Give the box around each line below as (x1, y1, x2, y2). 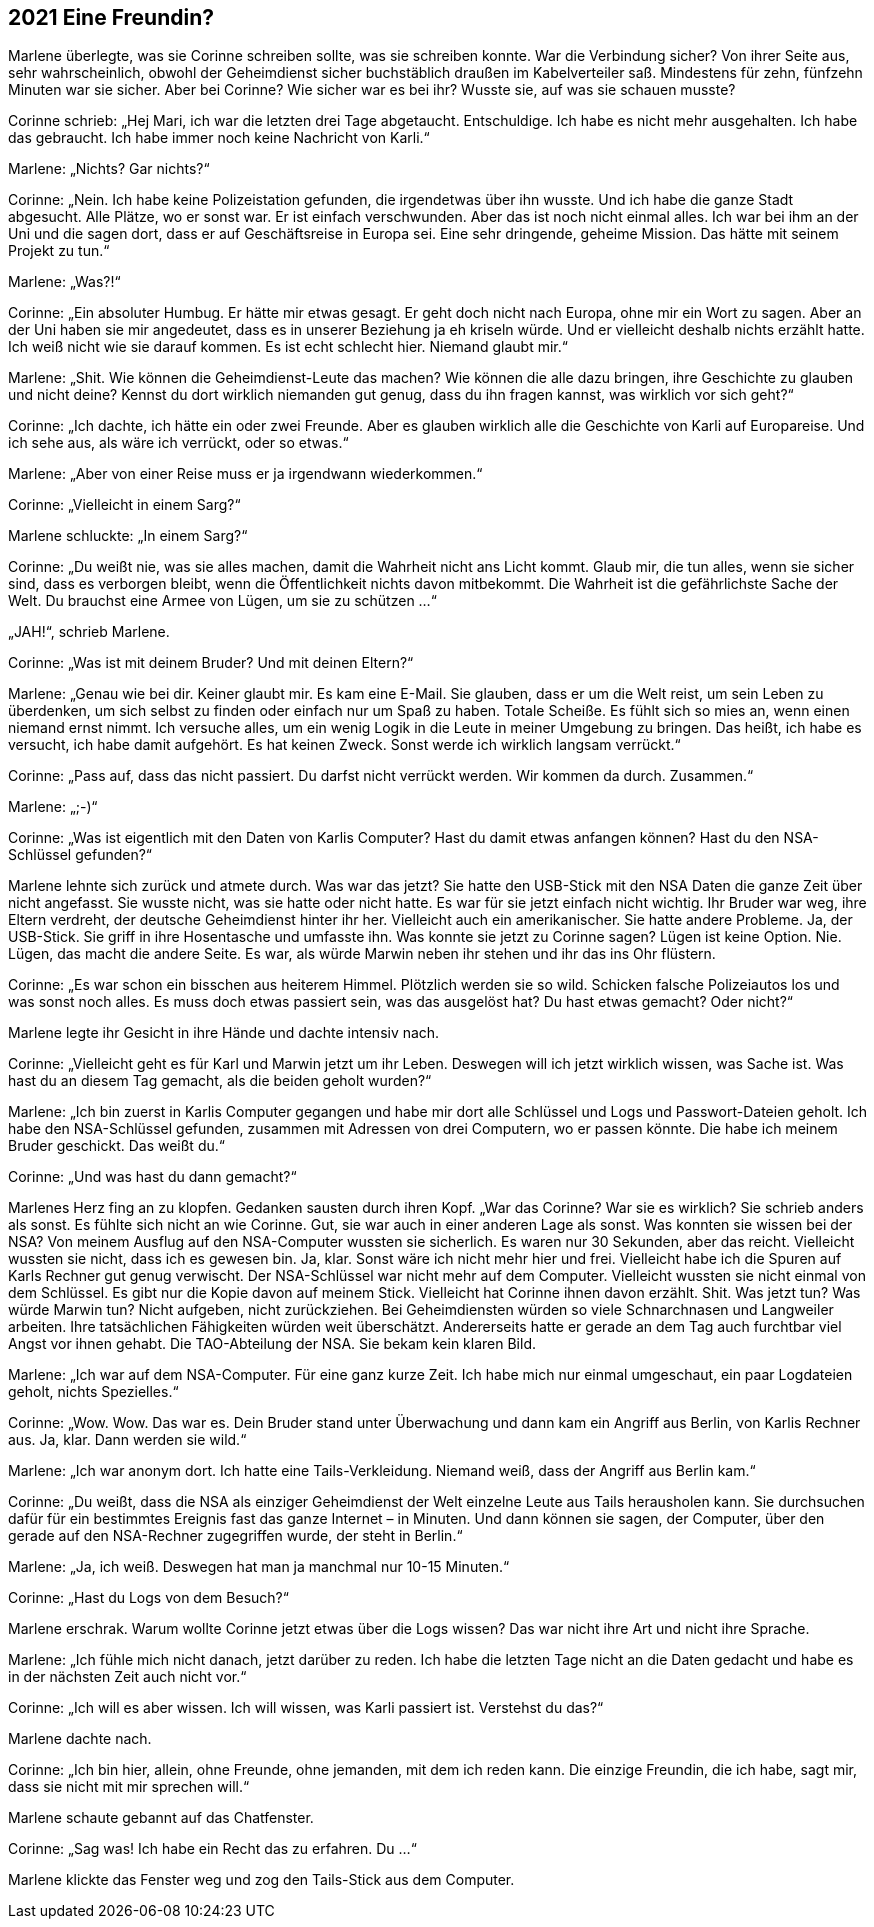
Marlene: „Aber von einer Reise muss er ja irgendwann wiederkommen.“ (8, 465, 483, 483)
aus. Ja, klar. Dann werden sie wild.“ (8, 1431, 247, 1449)
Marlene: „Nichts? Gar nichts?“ (8, 160, 210, 178)
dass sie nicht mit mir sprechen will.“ (8, 1778, 250, 1796)
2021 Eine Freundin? (8, 5, 215, 30)
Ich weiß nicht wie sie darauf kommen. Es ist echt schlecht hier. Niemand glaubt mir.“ (8, 338, 568, 356)
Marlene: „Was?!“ (8, 273, 121, 291)
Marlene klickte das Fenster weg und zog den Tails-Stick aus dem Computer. (8, 1871, 515, 1889)
